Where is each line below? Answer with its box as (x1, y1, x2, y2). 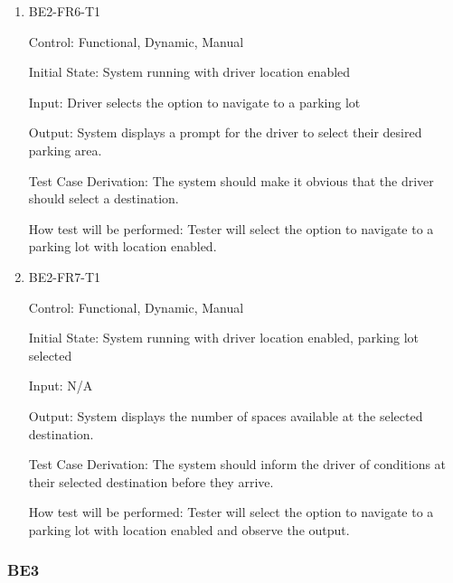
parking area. (28, 140, 102, 159)
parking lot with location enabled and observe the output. (28, 520, 350, 539)
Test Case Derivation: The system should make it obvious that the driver (28, 171, 434, 190)
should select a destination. (28, 189, 179, 208)
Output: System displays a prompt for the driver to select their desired (28, 123, 422, 142)
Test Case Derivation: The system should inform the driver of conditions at (28, 455, 447, 474)
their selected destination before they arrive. (28, 472, 274, 491)
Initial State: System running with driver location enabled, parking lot (28, 328, 419, 347)
